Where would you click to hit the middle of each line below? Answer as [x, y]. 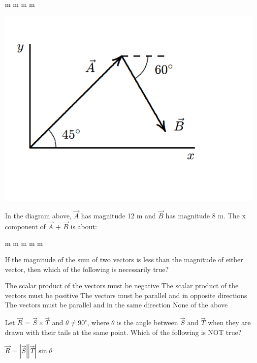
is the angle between [147, 322]
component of [25, 226]
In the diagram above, [38, 216]
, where [98, 322]
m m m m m [24, 243]
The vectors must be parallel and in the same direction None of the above [116, 305]
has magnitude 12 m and [118, 216]
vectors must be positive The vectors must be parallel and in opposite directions [126, 295]
